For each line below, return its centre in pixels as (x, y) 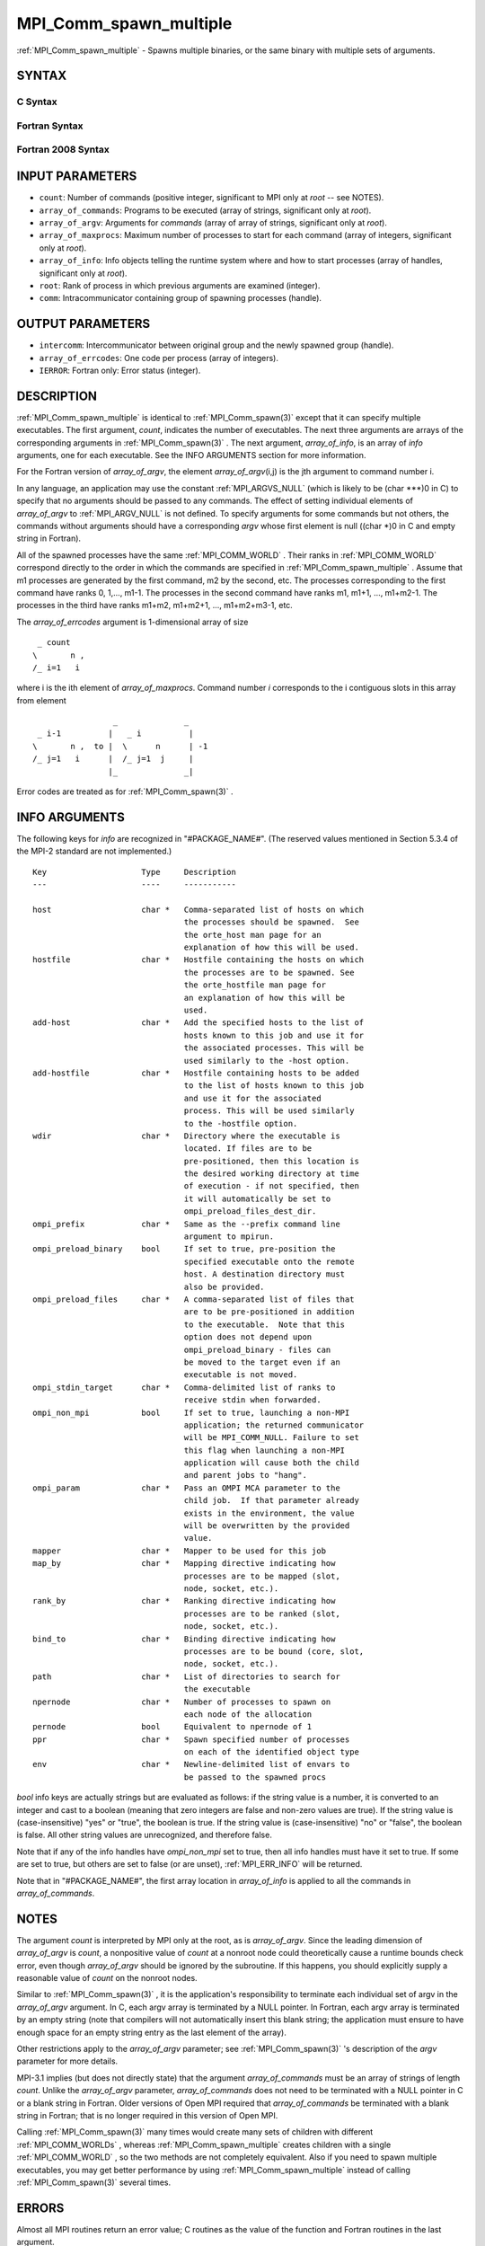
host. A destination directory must (265, 1274)
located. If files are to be (248, 1149)
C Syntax (37, 102)
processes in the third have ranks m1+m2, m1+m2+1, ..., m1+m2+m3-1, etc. (155, 606)
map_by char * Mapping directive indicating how (184, 1564)
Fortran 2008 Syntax (63, 150)
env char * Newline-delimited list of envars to (191, 1764)
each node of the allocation (248, 1714)
